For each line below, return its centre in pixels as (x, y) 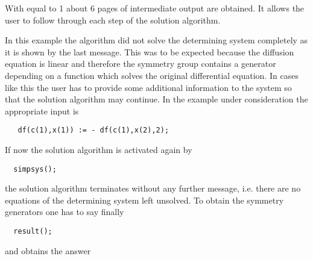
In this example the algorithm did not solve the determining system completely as (156, 40)
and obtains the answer (48, 250)
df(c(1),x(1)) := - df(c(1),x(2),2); (93, 130)
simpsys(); (35, 169)
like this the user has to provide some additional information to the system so (148, 87)
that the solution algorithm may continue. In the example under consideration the (156, 99)
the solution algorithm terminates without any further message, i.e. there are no (153, 188)
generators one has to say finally (65, 212)
